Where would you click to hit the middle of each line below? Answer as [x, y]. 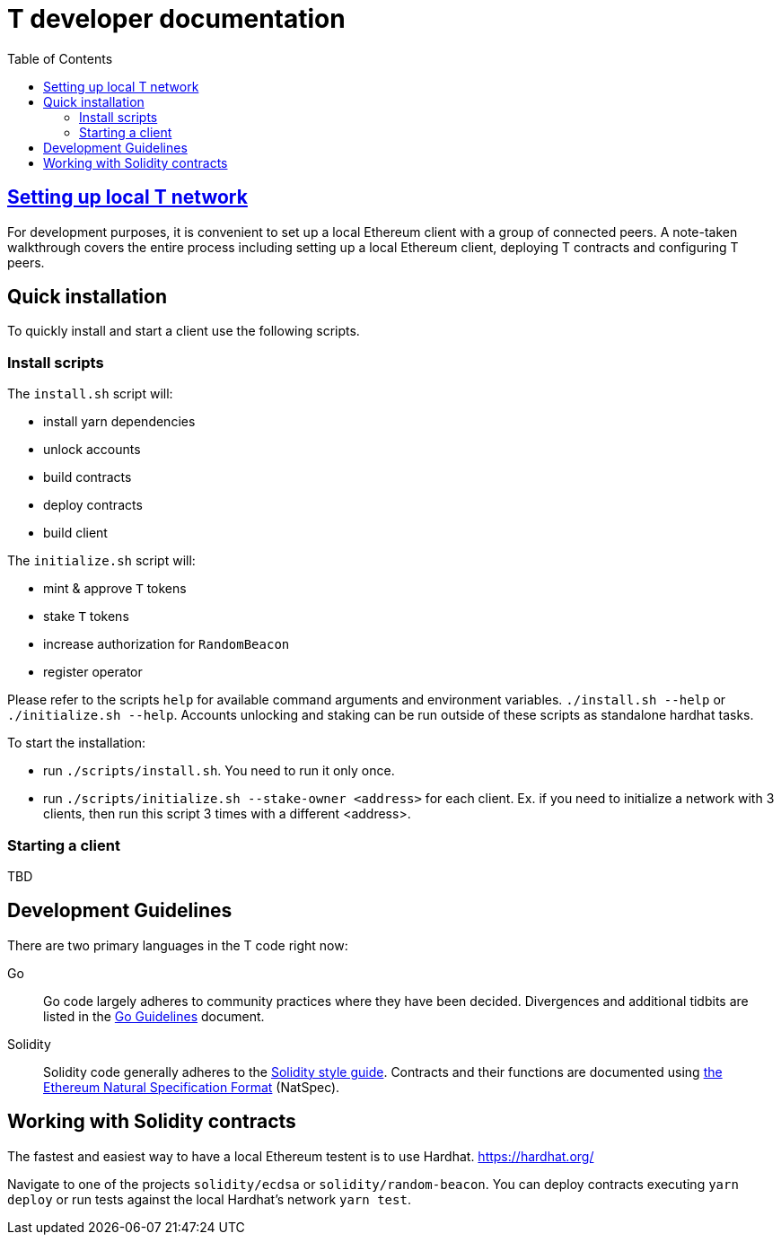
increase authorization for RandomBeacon [167, 644]
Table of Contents [60, 58]
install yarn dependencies [119, 422]
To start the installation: [77, 743]
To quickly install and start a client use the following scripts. [184, 331]
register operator [93, 672]
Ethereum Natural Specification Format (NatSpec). [192, 1087]
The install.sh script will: [90, 394]
